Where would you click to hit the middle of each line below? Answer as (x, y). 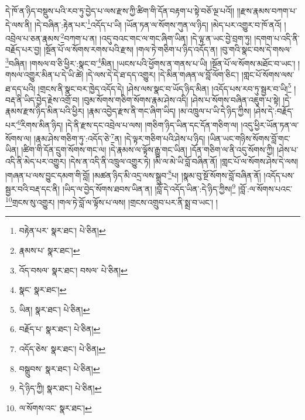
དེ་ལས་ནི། (19, 24)
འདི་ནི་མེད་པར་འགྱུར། (36, 161)
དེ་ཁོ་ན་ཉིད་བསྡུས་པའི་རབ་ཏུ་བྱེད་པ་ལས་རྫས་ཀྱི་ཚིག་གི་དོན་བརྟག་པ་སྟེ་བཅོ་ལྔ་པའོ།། (120, 11)
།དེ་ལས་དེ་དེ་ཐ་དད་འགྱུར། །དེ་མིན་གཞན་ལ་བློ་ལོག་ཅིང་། (162, 74)
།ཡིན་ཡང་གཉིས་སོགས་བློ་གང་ (249, 138)
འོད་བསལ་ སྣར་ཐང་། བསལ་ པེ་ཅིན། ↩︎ (73, 270)
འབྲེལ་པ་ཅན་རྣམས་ (33, 38)
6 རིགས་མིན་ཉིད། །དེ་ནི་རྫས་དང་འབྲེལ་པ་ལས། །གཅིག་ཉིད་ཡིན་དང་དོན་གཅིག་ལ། (128, 124)
